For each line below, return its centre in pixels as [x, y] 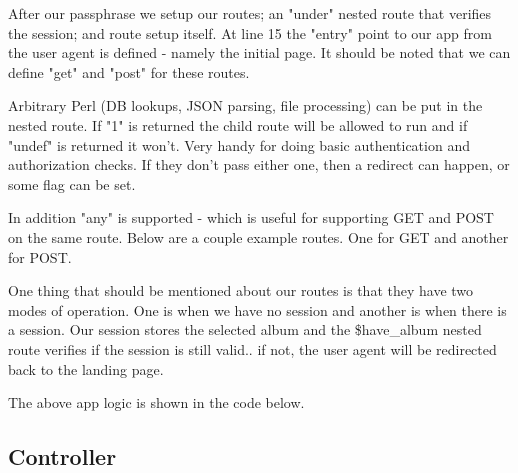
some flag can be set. [72, 183]
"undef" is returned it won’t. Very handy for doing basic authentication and [239, 144]
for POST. [40, 256]
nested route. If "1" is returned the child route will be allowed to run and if [238, 124]
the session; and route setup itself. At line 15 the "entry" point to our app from [250, 32]
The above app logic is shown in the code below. [156, 402]
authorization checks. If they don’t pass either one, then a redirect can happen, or [259, 164]
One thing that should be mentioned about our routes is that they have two [241, 290]
